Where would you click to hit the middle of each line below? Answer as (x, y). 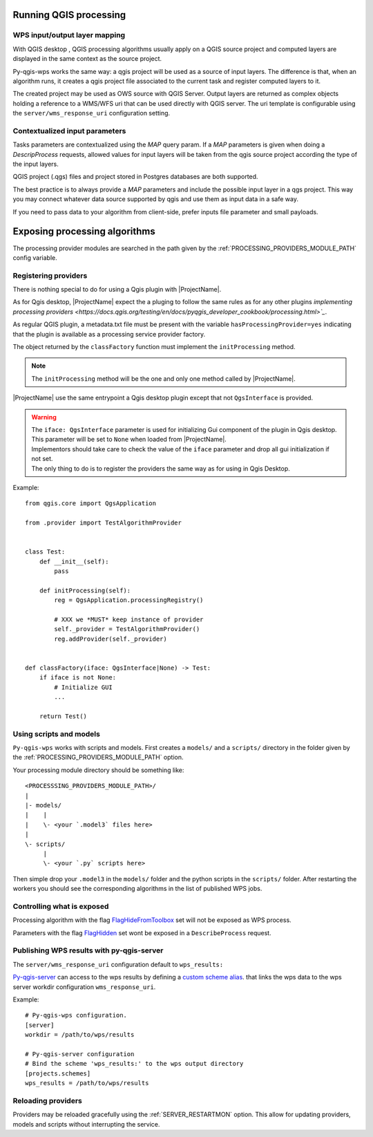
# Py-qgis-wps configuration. (76, 1015)
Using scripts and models (56, 734)
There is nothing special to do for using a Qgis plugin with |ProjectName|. (117, 290)
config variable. (35, 257)
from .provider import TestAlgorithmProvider (104, 523)
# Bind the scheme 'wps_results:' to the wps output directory (134, 1064)
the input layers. (36, 164)
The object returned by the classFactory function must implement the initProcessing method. (154, 346)
